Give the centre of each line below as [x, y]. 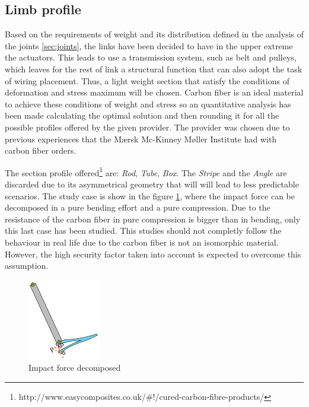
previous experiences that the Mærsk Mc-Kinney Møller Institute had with [141, 139]
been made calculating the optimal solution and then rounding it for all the [142, 115]
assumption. [27, 265]
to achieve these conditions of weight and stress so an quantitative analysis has [148, 104]
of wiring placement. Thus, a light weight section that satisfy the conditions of [147, 80]
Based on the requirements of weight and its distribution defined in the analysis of [154, 34]
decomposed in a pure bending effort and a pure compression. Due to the [138, 207]
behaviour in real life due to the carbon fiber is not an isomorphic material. [142, 242]
